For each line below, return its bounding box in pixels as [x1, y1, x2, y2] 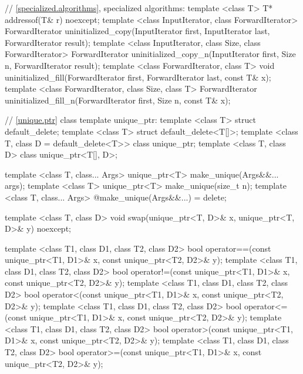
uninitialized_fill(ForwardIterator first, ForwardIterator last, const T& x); [5, 71, 271, 83]
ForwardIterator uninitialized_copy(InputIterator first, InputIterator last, [5, 25, 270, 37]
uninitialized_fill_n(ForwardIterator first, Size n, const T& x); [5, 93, 231, 106]
